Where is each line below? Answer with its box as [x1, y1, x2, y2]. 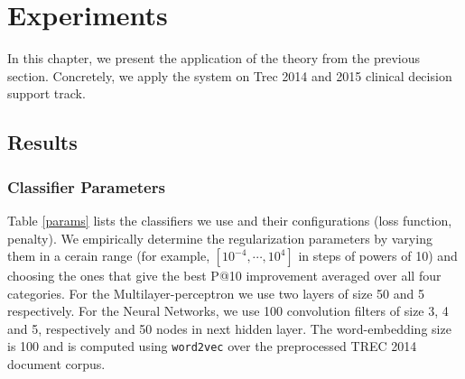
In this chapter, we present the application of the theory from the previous [7, 49, 420, 68]
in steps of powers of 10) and [298, 246, 458, 265]
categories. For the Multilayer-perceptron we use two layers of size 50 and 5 [7, 283, 424, 302]
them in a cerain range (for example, [7, 246, 210, 265]
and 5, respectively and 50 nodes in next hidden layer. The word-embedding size [7, 319, 451, 337]
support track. [7, 84, 86, 103]
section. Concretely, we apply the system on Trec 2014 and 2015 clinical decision [7, 66, 452, 85]
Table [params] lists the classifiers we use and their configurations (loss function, [7, 210, 452, 229]
